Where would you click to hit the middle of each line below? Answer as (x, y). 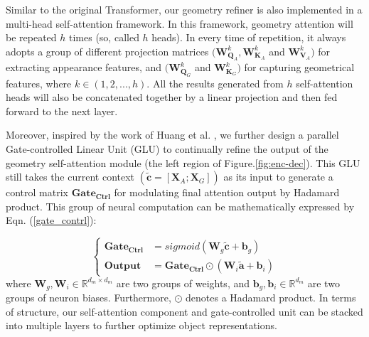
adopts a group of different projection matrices (107, 51)
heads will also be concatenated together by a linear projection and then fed (172, 97)
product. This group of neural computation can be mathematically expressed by (180, 206)
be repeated (31, 37)
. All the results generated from (215, 83)
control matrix (37, 192)
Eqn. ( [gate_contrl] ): (51, 220)
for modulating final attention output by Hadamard (227, 192)
